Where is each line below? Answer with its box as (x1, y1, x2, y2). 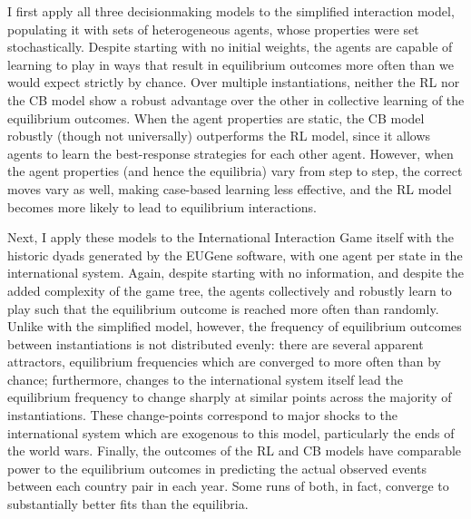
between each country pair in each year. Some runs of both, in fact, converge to (7, 476, 449, 495)
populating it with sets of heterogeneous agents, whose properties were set (7, 19, 419, 38)
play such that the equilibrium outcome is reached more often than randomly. (7, 299, 439, 318)
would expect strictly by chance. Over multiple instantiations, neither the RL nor (7, 73, 460, 92)
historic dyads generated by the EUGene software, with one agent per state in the (7, 245, 463, 264)
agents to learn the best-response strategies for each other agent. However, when (7, 143, 454, 162)
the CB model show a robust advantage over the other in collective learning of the (7, 90, 465, 109)
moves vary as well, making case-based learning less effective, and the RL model (7, 179, 452, 198)
